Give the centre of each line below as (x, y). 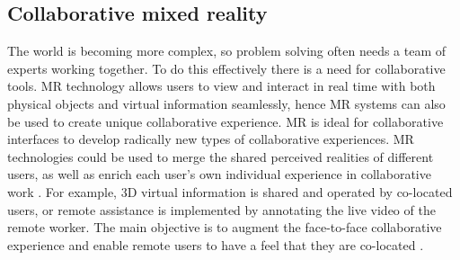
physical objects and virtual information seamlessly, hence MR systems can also (226, 103)
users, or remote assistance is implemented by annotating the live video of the (221, 209)
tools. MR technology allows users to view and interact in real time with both (221, 86)
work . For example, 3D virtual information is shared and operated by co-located (230, 191)
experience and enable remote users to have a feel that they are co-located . (216, 244)
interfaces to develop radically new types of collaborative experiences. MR (211, 139)
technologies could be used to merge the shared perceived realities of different (221, 156)
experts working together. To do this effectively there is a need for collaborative (226, 68)
